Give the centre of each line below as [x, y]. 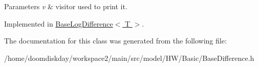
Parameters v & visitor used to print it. [66, 6]
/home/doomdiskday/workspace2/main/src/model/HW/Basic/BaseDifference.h [129, 58]
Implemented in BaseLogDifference [59, 23]
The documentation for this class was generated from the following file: [115, 41]
